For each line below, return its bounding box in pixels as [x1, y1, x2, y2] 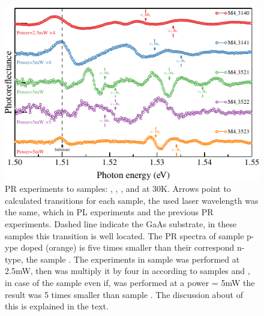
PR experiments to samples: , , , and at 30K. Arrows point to [5, 182, 231, 195]
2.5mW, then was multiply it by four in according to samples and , [5, 264, 250, 277]
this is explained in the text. [5, 300, 109, 312]
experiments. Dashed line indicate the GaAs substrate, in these [5, 218, 237, 230]
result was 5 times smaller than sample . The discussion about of [5, 288, 243, 300]
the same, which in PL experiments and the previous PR [5, 206, 214, 218]
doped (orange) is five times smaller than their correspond [20, 241, 235, 254]
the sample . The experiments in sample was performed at [26, 252, 240, 265]
